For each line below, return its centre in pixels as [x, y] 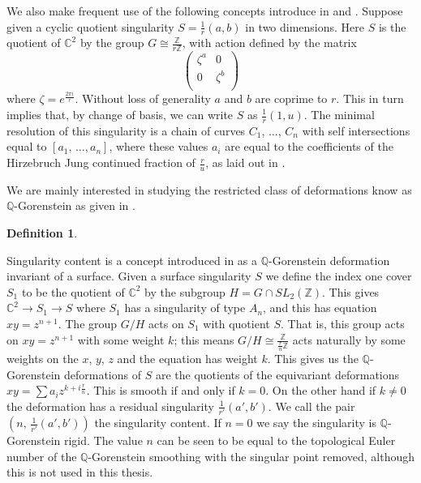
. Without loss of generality [143, 98]
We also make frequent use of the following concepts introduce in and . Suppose [205, 11]
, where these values [159, 146]
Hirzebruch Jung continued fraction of [101, 162]
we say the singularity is [316, 423]
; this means [204, 339]
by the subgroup [185, 291]
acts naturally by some [349, 339]
